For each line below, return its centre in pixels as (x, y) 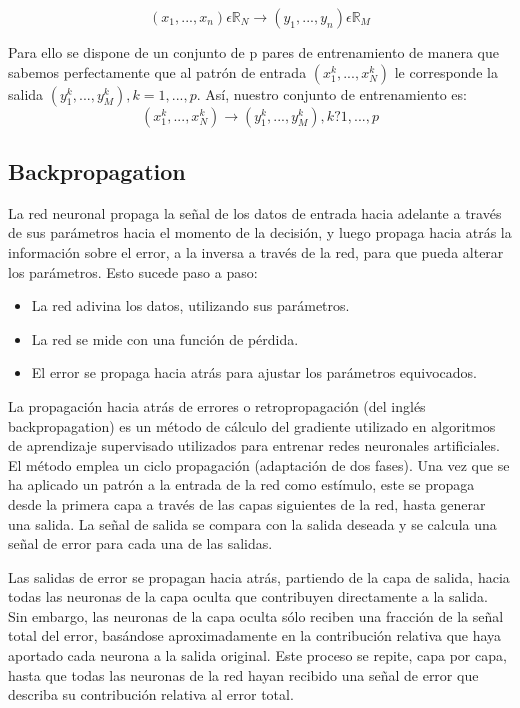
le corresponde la (446, 71)
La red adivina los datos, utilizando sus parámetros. (190, 305)
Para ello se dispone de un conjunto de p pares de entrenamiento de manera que (253, 52)
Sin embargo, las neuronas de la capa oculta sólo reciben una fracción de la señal (256, 615)
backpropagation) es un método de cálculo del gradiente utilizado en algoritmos (252, 425)
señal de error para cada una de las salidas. (140, 543)
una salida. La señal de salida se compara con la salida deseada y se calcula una (252, 523)
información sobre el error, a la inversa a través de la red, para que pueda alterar (256, 251)
